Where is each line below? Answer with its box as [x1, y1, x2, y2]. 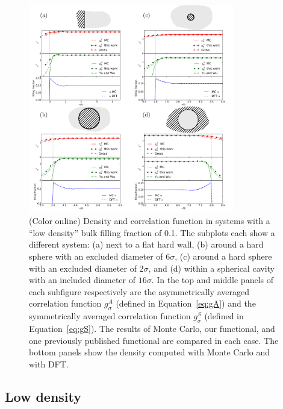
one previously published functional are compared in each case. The [29, 334, 279, 346]
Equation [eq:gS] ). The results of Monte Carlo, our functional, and [29, 322, 275, 334]
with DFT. [29, 357, 69, 370]
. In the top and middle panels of [151, 273, 273, 286]
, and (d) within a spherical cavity [148, 261, 275, 274]
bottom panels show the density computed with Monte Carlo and [29, 346, 270, 358]
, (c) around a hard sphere [175, 249, 272, 262]
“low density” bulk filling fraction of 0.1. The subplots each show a [29, 226, 275, 239]
